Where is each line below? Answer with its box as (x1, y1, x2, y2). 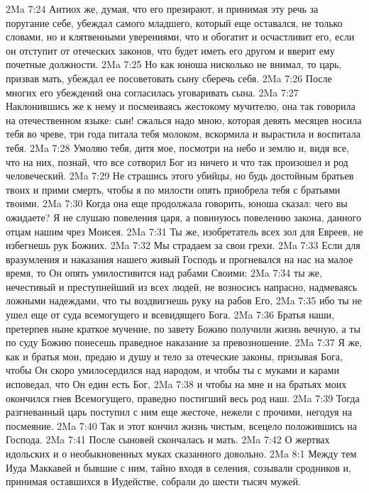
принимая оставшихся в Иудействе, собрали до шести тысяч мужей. (6, 474, 301, 489)
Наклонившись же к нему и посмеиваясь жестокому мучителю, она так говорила (6, 99, 356, 113)
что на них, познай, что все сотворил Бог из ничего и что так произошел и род (6, 154, 348, 169)
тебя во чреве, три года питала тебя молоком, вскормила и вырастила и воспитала (6, 126, 360, 141)
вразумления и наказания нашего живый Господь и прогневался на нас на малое (6, 251, 353, 266)
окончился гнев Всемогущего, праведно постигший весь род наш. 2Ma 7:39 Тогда (6, 390, 360, 405)
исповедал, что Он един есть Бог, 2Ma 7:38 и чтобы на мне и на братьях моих (6, 377, 347, 392)
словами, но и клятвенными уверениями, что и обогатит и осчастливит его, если (6, 29, 355, 44)
